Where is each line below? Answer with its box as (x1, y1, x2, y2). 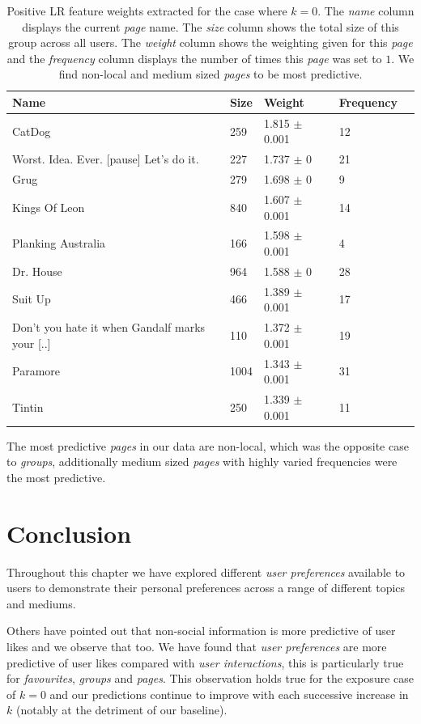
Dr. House (12, 262, 62, 279)
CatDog (12, 122, 51, 139)
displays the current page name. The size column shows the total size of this (22, 18, 399, 35)
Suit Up (12, 290, 51, 307)
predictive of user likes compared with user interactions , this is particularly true (6, 654, 404, 671)
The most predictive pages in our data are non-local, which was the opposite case (6, 437, 409, 454)
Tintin (12, 398, 44, 415)
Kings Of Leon (12, 198, 85, 215)
